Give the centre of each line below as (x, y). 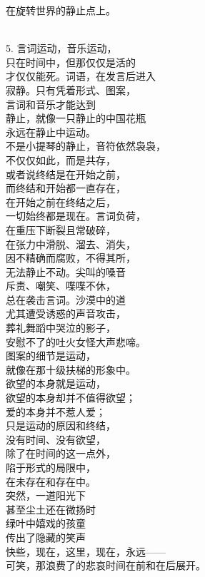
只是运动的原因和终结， (61, 425)
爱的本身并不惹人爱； (56, 411)
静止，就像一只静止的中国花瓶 (76, 118)
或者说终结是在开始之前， (66, 174)
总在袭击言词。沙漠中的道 (66, 299)
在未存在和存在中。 (51, 481)
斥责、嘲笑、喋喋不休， (61, 286)
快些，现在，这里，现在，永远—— (86, 551)
